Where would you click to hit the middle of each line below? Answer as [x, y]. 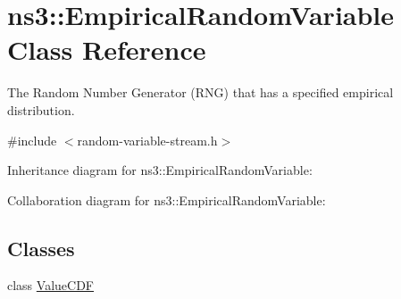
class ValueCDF [50, 285]
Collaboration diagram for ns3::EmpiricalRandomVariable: [167, 199]
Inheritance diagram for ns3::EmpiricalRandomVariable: [160, 170]
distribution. [41, 109]
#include [32, 140]
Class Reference [107, 50]
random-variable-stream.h [147, 140]
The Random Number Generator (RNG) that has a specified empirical [200, 92]
